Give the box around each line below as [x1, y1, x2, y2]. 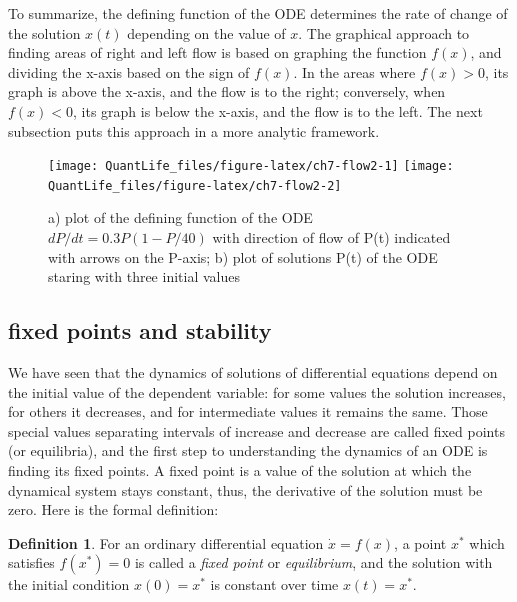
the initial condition [8, 574, 130, 595]
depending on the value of [127, 22, 286, 43]
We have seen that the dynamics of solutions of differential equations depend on [8, 362, 498, 383]
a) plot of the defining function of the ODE [48, 207, 313, 228]
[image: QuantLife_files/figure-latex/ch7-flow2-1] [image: [48, 159, 454, 174]
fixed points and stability [8, 315, 272, 346]
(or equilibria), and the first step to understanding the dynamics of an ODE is [8, 440, 488, 461]
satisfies [8, 552, 55, 573]
